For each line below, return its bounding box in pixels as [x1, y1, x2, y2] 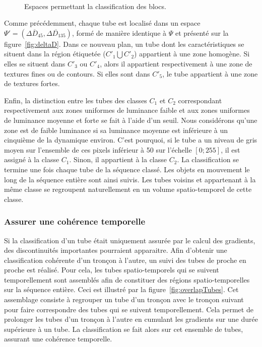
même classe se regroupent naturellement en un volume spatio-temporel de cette [4, 184, 252, 194]
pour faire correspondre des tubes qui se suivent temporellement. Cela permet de [4, 304, 253, 314]
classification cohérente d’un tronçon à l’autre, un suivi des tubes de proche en [4, 254, 246, 265]
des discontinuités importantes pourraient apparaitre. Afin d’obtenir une [4, 245, 227, 255]
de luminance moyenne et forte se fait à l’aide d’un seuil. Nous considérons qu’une [4, 114, 257, 125]
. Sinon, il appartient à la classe [69, 154, 167, 165]
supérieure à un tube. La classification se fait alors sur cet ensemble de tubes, [4, 323, 243, 334]
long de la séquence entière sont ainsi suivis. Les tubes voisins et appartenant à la [4, 174, 256, 184]
